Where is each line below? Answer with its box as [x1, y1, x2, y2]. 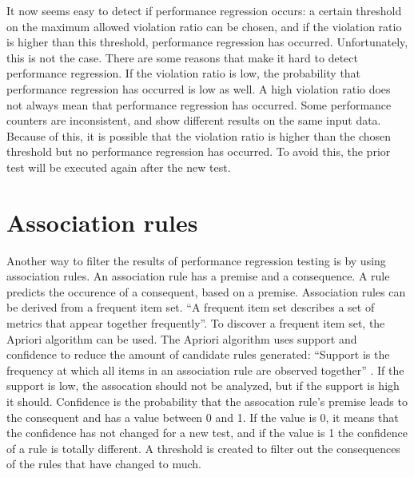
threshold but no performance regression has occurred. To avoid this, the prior [6, 143, 391, 160]
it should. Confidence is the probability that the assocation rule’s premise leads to [6, 393, 408, 409]
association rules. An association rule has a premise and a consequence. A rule [6, 268, 390, 284]
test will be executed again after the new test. [6, 158, 231, 175]
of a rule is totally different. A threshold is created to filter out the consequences [6, 439, 400, 456]
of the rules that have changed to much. [6, 455, 201, 472]
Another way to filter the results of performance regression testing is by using [6, 252, 386, 268]
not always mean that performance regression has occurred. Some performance [6, 96, 392, 113]
